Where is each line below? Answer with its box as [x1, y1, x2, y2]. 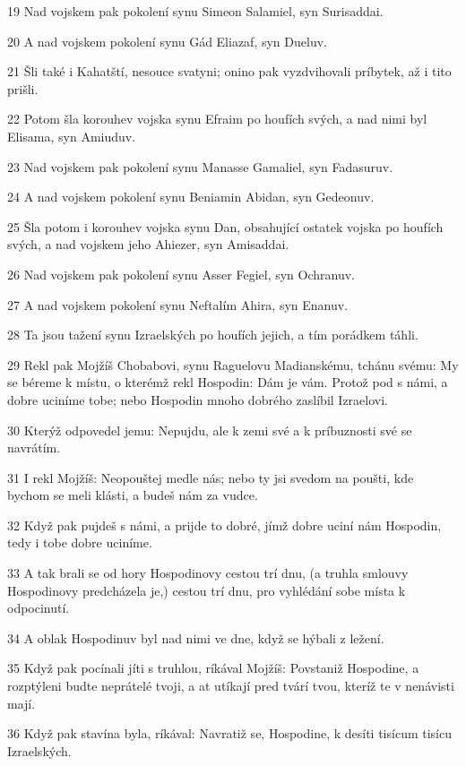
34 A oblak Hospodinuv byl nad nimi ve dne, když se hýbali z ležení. [7, 628, 384, 647]
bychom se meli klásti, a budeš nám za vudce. [7, 486, 258, 504]
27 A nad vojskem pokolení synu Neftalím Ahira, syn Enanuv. [7, 295, 349, 314]
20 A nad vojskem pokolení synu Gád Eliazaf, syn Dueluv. [7, 31, 327, 50]
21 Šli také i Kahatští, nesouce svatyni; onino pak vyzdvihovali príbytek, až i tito [7, 62, 452, 81]
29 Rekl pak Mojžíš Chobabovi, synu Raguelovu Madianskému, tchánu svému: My [7, 355, 459, 374]
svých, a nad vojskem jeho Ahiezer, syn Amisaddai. [7, 235, 289, 254]
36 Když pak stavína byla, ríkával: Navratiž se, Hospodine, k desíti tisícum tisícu [7, 724, 452, 743]
